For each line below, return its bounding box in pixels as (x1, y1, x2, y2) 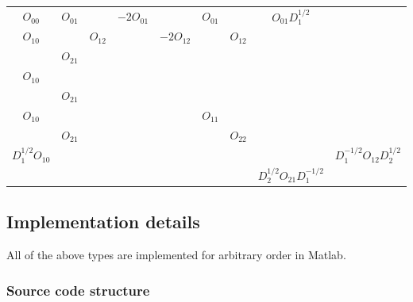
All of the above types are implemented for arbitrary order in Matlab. (6, 247, 346, 263)
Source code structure (6, 280, 150, 300)
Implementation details (6, 209, 200, 234)
